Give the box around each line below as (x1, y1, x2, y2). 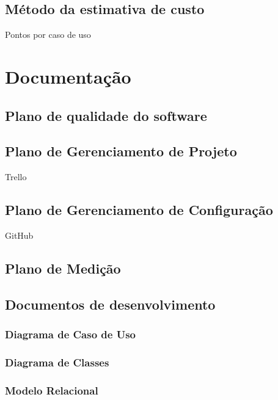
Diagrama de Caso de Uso (5, 327, 136, 342)
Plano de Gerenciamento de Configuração (5, 200, 273, 219)
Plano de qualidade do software (5, 106, 207, 125)
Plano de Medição (5, 258, 121, 277)
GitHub (5, 228, 34, 241)
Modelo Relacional (5, 382, 98, 398)
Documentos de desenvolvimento (5, 294, 216, 313)
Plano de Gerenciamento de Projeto (5, 142, 237, 161)
